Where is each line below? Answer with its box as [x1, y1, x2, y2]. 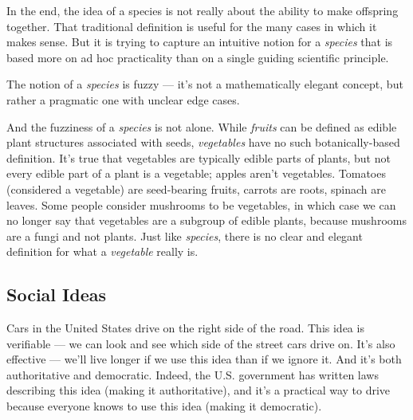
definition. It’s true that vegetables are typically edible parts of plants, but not [6, 149, 391, 166]
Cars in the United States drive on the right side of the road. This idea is [6, 320, 364, 336]
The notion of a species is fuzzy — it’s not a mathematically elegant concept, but [6, 76, 403, 92]
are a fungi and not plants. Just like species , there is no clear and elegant [6, 227, 363, 244]
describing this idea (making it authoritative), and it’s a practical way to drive [6, 382, 391, 398]
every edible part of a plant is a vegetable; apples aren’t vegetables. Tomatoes [6, 165, 386, 182]
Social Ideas [6, 282, 106, 307]
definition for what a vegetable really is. [6, 243, 199, 260]
